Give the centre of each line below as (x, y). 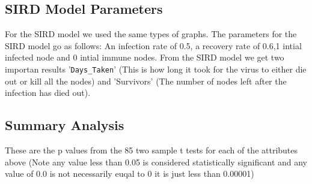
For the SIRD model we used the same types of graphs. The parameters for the (151, 34)
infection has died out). (48, 93)
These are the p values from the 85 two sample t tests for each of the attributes (151, 150)
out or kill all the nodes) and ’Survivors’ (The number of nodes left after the (146, 81)
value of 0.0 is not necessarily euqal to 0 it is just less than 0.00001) (130, 174)
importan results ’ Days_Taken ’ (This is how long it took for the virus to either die (156, 69)
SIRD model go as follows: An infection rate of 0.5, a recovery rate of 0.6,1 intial (153, 45)
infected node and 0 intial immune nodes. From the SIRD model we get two (145, 57)
